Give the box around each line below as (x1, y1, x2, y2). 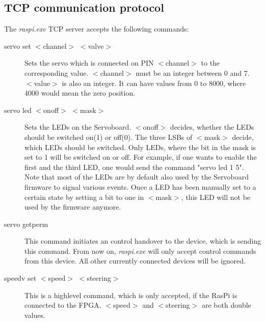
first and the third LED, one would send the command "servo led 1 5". (24, 161, 244, 172)
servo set (4, 40, 32, 51)
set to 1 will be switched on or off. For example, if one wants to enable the (24, 152, 257, 162)
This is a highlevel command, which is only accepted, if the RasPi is (24, 289, 237, 300)
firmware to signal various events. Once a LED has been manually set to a (24, 181, 256, 192)
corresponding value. (24, 67, 89, 78)
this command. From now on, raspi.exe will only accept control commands (24, 245, 256, 256)
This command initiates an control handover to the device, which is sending (24, 236, 261, 246)
